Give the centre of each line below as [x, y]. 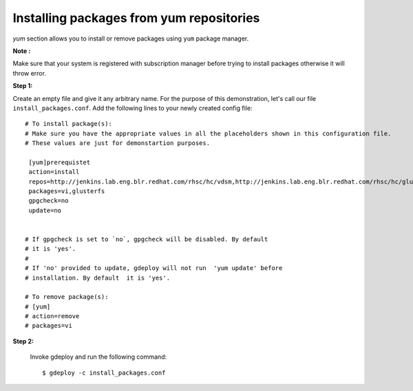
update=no [45, 210]
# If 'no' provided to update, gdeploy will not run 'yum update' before [154, 268]
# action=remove [52, 316]
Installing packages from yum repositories [136, 18]
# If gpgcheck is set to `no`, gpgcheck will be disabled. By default [147, 239]
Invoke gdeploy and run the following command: [98, 357]
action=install [54, 172]
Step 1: [23, 86]
